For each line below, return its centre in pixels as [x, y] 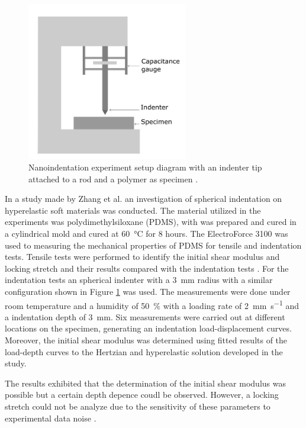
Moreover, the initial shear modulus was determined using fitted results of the [146, 340]
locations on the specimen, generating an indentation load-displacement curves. [148, 328]
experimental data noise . [51, 418]
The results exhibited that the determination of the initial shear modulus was [145, 383]
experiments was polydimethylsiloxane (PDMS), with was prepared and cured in [151, 222]
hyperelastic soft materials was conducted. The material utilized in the [133, 210]
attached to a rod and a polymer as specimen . [113, 178]
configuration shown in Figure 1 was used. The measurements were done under [148, 292]
